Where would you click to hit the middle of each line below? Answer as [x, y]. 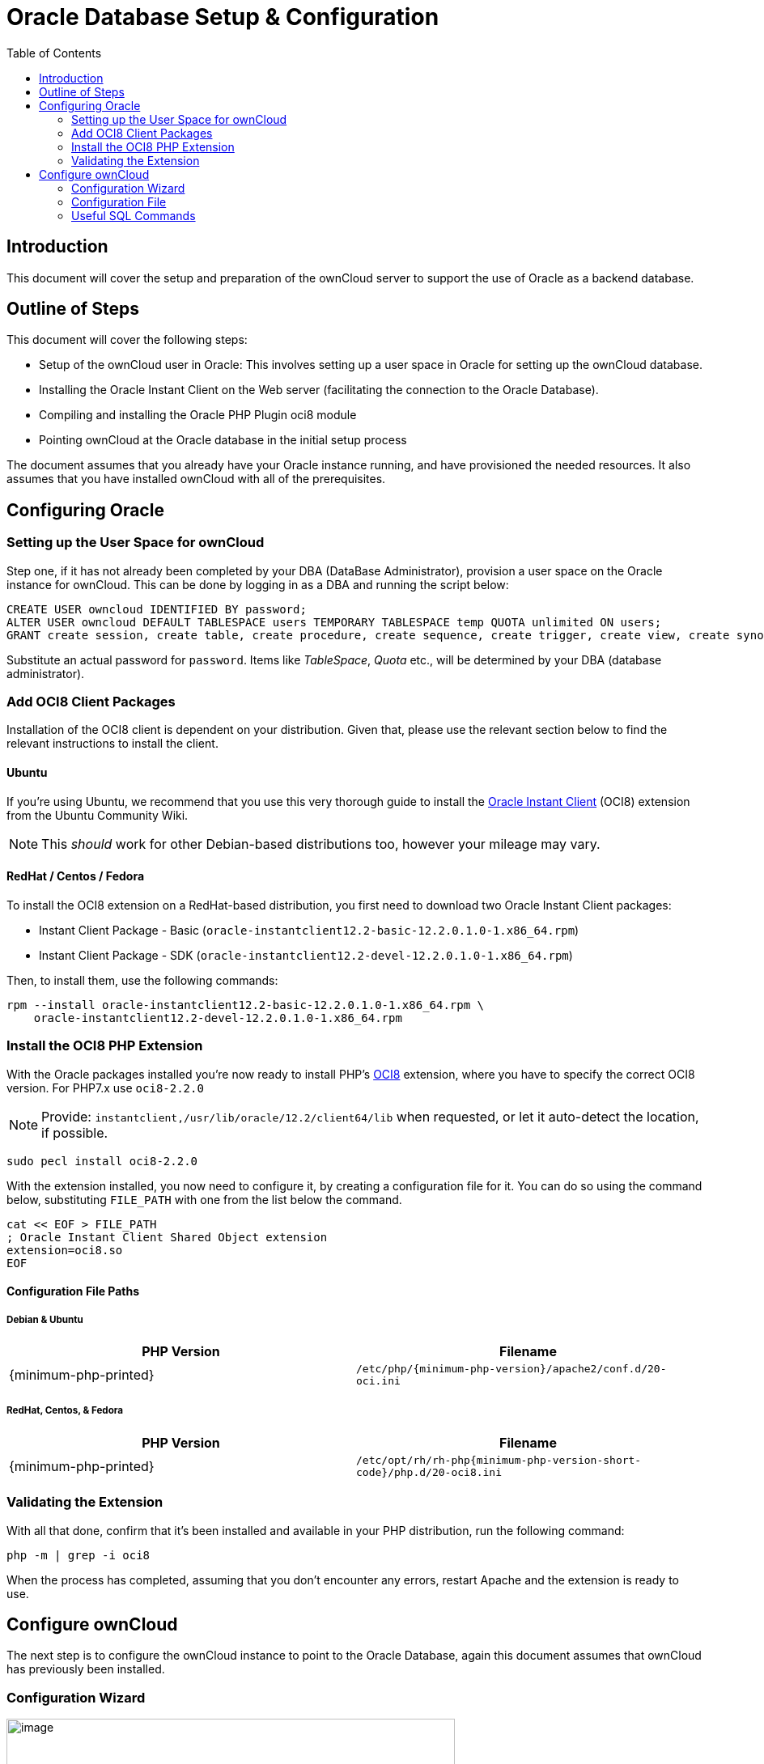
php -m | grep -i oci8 [79, 1555]
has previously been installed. [86, 1669]
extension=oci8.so [65, 1250]
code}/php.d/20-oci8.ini [429, 1472]
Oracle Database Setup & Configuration [223, 17]
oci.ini [378, 1380]
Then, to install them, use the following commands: [142, 980]
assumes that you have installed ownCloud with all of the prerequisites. [196, 479]
